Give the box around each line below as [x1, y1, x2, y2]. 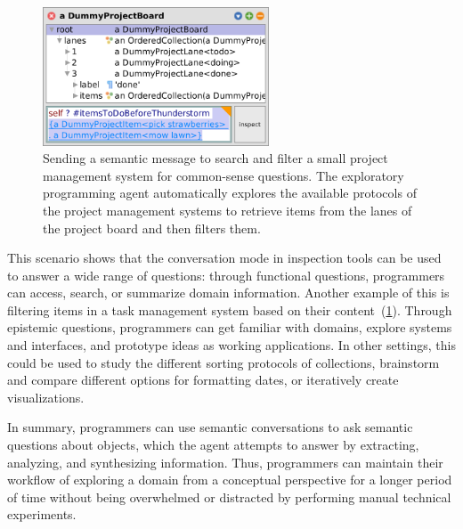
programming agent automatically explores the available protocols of [43, 183, 417, 202]
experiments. [7, 505, 77, 524]
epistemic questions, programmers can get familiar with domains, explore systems [7, 318, 452, 337]
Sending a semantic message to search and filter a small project [43, 149, 388, 167]
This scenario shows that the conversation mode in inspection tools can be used [7, 248, 442, 267]
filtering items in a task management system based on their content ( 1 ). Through [7, 300, 452, 319]
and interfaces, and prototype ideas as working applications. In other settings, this [7, 336, 456, 354]
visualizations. [7, 387, 85, 406]
